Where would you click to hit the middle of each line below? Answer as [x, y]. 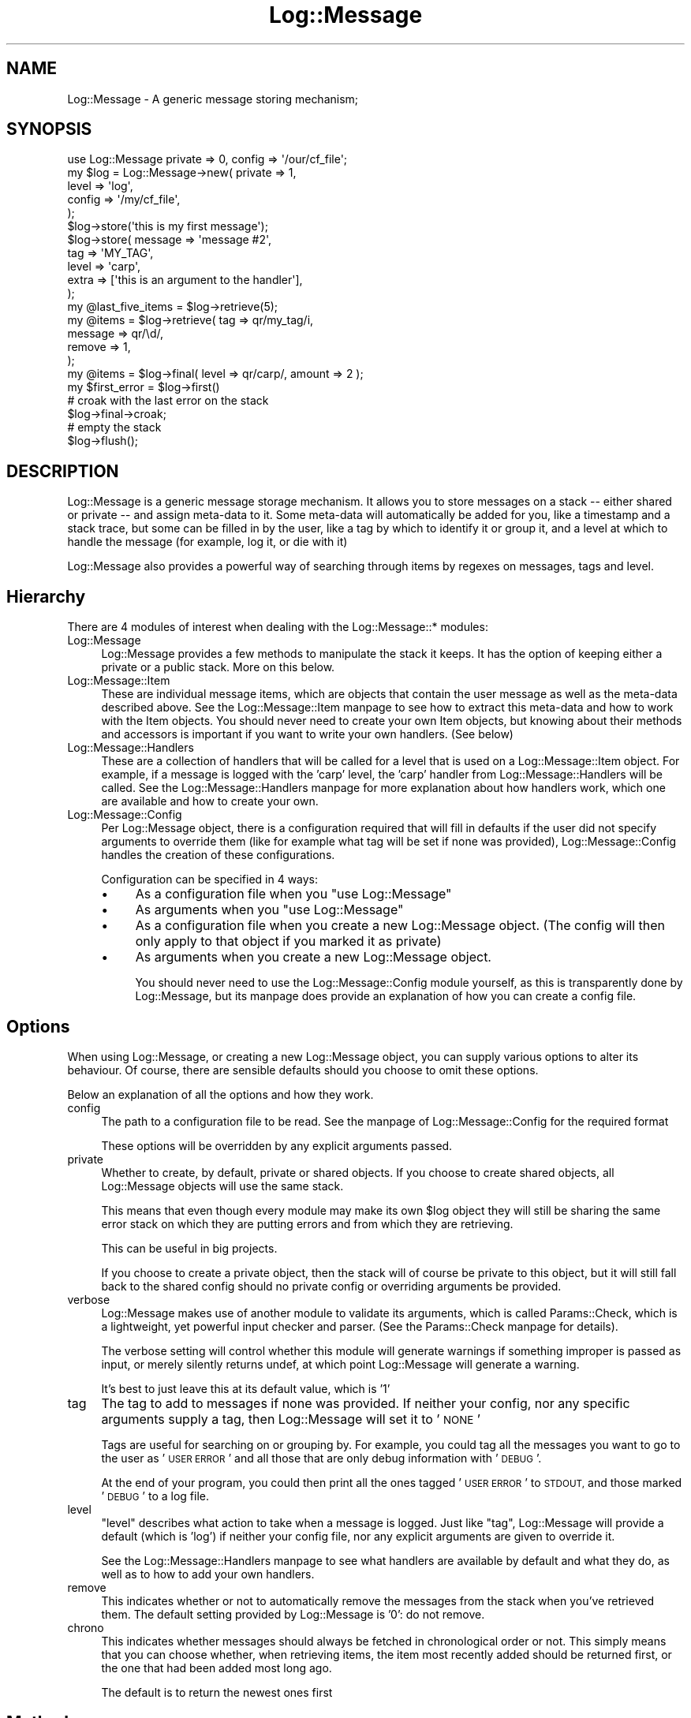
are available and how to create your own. [210, 801]
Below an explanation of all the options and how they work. [220, 1094]
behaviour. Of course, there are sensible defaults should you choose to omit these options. [303, 1070]
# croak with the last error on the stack [168, 401]
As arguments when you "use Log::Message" [269, 910]
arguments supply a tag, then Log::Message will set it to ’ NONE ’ [291, 1419]
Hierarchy [46, 596]
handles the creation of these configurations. [218, 855]
